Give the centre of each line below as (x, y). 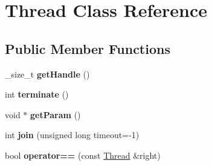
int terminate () (37, 94)
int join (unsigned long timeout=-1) (72, 135)
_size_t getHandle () (47, 74)
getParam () (56, 114)
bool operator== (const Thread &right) (83, 155)
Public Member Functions (88, 48)
